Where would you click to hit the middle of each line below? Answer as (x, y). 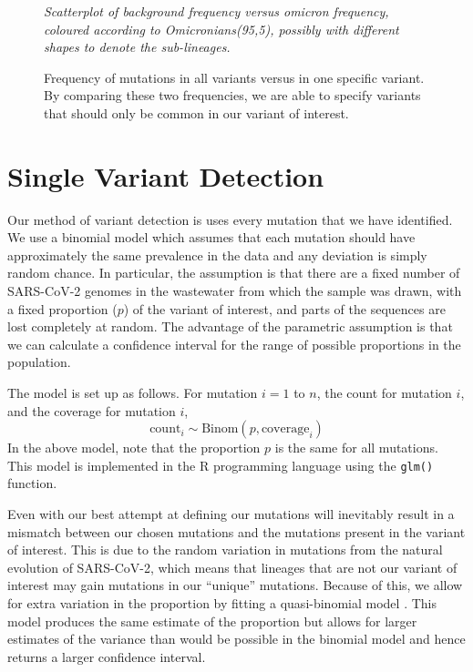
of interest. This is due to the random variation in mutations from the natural (225, 550)
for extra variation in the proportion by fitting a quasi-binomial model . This (222, 603)
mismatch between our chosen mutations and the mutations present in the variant (236, 531)
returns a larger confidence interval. (107, 656)
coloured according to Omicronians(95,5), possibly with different (221, 29)
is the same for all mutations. (356, 448)
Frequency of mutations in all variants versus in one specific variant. (234, 77)
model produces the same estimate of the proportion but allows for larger (212, 621)
